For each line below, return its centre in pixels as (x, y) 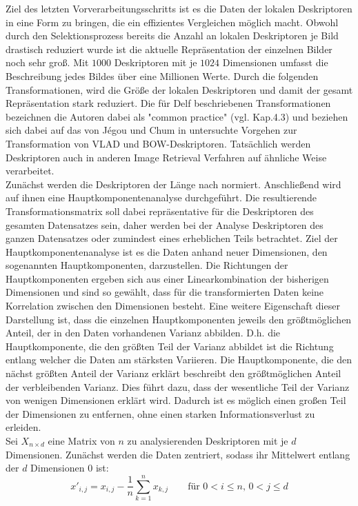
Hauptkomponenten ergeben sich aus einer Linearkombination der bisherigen (167, 278)
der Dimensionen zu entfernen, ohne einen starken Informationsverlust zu (160, 413)
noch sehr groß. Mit (47, 62)
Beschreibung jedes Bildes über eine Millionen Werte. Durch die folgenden (162, 75)
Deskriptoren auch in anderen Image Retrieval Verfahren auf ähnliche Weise (166, 157)
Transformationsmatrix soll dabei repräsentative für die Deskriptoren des (160, 211)
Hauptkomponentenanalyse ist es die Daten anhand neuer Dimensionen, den (167, 251)
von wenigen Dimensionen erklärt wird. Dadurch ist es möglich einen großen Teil (176, 400)
